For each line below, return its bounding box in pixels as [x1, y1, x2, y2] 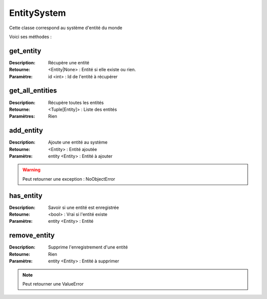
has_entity [9, 191, 43, 200]
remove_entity [9, 231, 55, 240]
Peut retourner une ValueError [22, 281, 84, 287]
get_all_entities [9, 87, 57, 95]
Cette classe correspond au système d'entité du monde [9, 25, 123, 31]
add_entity [9, 126, 43, 135]
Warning [22, 167, 41, 173]
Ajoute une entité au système [48, 139, 108, 146]
